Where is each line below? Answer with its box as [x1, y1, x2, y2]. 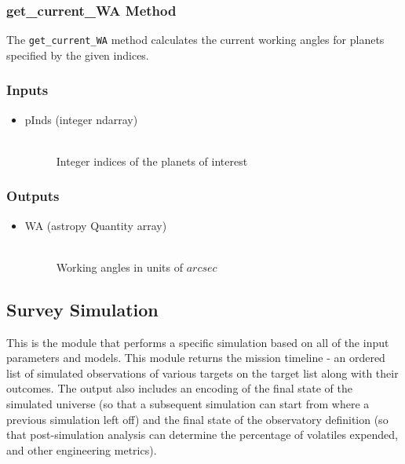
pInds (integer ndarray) [24, 111, 138, 127]
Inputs [6, 80, 49, 100]
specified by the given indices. [6, 46, 149, 63]
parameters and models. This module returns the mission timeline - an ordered [6, 349, 385, 366]
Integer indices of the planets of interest [56, 152, 248, 169]
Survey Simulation [6, 297, 159, 321]
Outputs [6, 186, 60, 206]
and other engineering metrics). [6, 441, 157, 458]
